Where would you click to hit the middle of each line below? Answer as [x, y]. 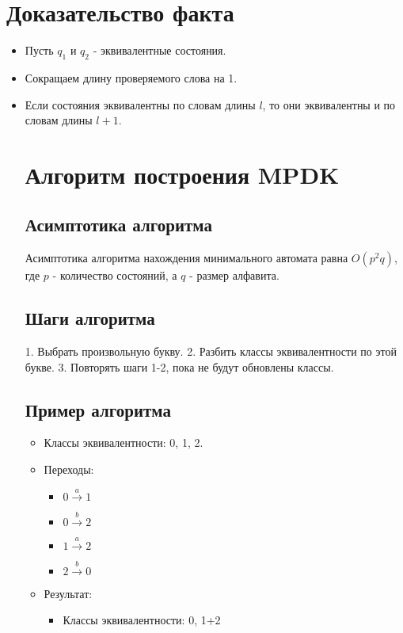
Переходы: [69, 469]
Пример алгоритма [98, 409]
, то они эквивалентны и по [329, 104]
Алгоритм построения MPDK [182, 174]
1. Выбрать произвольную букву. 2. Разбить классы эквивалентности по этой [211, 351]
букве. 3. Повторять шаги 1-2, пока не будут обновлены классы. [179, 366]
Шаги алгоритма [90, 318]
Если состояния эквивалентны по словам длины [140, 104]
